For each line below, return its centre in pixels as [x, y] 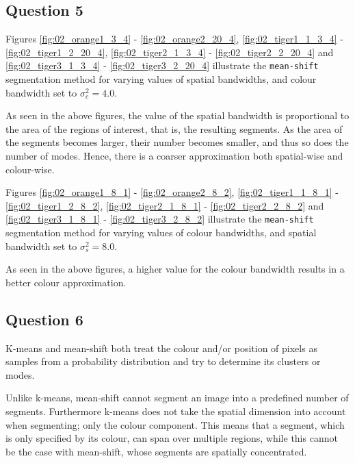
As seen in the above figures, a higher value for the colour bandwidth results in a [175, 269]
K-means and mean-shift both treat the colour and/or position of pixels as [161, 348]
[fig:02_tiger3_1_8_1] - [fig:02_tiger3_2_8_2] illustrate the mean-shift [160, 219]
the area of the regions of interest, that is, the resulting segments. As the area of [174, 128]
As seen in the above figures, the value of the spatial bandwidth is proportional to [177, 115]
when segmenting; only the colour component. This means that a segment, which [175, 424]
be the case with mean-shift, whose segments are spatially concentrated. [156, 451]
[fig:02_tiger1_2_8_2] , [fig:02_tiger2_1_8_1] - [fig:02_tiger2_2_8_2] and [165, 205]
